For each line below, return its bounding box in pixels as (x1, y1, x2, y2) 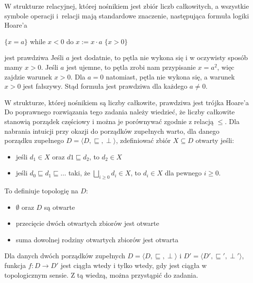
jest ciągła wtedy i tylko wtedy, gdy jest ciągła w (61, 260, 207, 270)
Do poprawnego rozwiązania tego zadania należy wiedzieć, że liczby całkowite (4, 107, 235, 117)
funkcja (4, 260, 26, 270)
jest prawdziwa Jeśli (4, 52, 64, 63)
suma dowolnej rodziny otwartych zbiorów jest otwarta (16, 234, 179, 244)
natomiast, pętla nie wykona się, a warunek (105, 71, 235, 81)
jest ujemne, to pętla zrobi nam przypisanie (66, 62, 196, 72)
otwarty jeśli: (195, 135, 234, 145)
